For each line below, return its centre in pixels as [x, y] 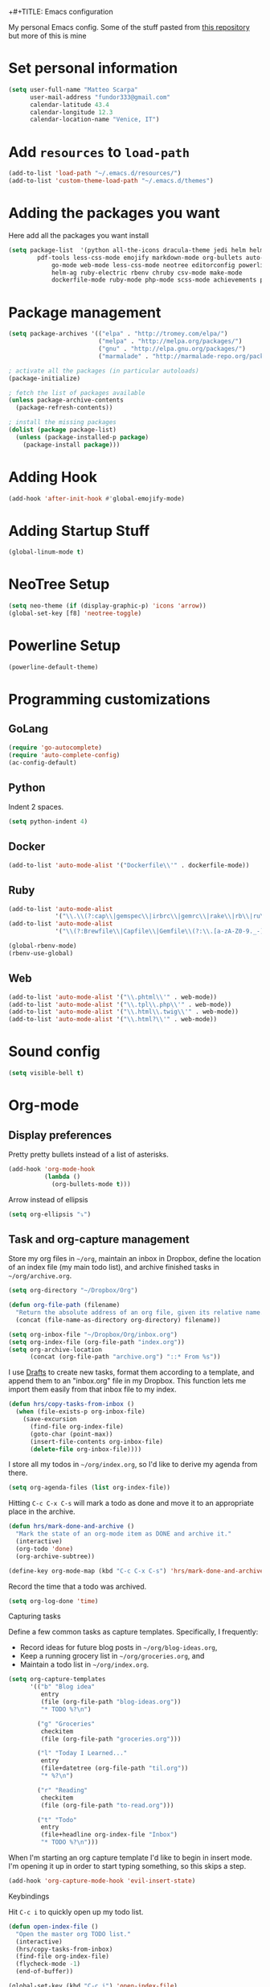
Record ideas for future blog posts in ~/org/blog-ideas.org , [119, 1647]
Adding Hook [53, 477]
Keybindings [29, 1896]
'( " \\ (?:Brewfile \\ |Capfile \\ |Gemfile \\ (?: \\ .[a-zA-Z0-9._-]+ [161, 932]
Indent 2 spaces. [36, 807]
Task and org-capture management [99, 1239]
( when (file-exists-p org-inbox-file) [81, 1412]
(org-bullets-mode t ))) [91, 1184]
